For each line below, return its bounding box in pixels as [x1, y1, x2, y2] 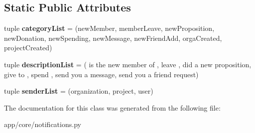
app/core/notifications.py [4, 119, 81, 130]
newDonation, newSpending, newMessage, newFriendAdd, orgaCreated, [4, 32, 222, 43]
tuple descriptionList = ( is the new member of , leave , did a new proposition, [4, 59, 252, 69]
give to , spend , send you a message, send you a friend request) [4, 69, 199, 79]
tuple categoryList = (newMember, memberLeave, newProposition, [4, 23, 215, 33]
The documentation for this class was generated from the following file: [4, 102, 221, 113]
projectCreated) [4, 42, 52, 53]
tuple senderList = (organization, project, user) [4, 86, 153, 96]
